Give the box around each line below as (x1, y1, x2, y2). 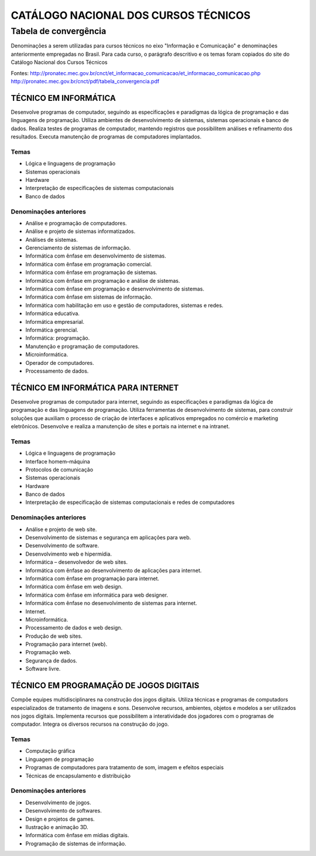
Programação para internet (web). (25, 641, 108, 648)
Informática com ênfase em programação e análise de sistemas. (25, 277, 180, 284)
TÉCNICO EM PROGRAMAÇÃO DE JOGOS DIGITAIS (11, 681, 200, 691)
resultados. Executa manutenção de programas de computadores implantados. (11, 133, 202, 140)
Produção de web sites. (25, 632, 83, 640)
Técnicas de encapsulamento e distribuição (25, 772, 131, 779)
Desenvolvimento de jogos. (25, 799, 91, 806)
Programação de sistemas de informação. (25, 840, 126, 847)
